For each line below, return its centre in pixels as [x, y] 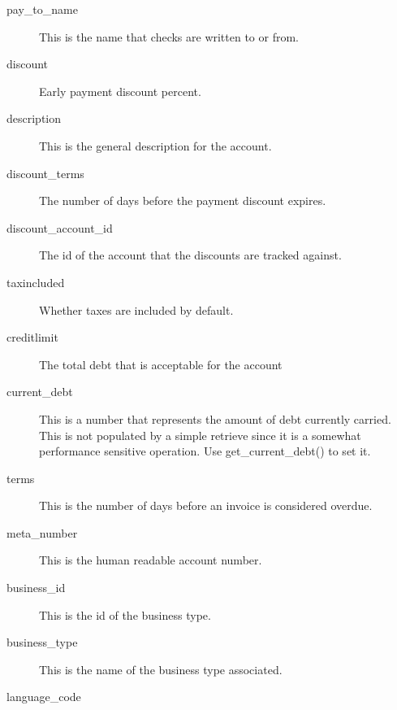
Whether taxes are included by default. [136, 309]
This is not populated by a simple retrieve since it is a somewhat [200, 435]
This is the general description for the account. [155, 145]
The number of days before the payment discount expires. [183, 200]
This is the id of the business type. [125, 614]
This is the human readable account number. [151, 560]
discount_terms [45, 173]
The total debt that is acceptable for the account [161, 364]
